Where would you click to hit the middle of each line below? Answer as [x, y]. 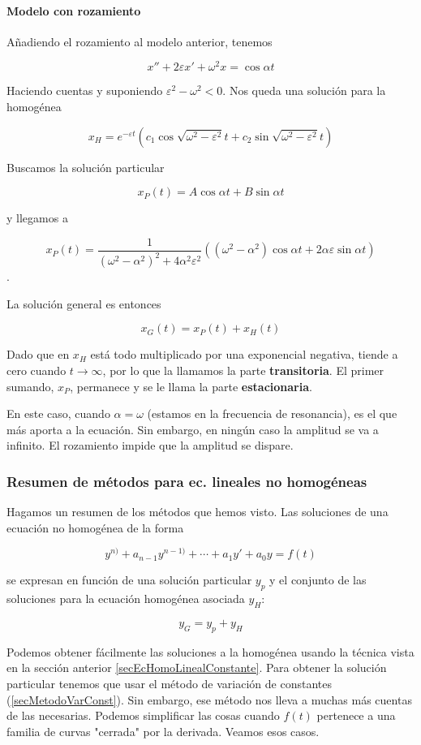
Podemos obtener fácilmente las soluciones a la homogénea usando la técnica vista [210, 651]
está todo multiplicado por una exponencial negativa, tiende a [244, 354]
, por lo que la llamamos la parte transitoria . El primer [243, 370]
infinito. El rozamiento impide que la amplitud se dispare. [150, 445]
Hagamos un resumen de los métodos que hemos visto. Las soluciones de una [198, 512]
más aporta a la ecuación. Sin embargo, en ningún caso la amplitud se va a [193, 429]
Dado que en [38, 354]
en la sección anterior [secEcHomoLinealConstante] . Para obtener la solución [197, 667]
